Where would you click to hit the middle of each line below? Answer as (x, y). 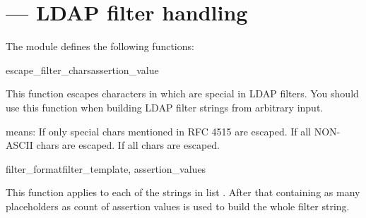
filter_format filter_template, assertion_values (106, 168)
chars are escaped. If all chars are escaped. (128, 145)
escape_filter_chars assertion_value (82, 69)
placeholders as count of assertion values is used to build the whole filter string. (178, 206)
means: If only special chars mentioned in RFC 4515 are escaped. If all (159, 131)
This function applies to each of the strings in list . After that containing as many (183, 192)
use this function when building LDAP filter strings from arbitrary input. (165, 107)
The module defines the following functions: (100, 46)
